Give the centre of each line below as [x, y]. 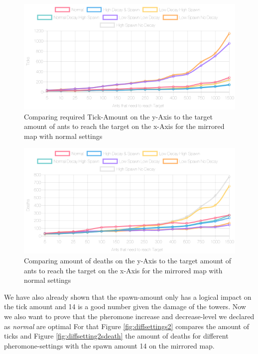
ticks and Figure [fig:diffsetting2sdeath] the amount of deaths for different [116, 336]
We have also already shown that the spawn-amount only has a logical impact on [128, 296]
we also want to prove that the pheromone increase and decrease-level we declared [129, 316]
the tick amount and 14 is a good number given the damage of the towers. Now [125, 306]
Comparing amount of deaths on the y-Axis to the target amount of [128, 260]
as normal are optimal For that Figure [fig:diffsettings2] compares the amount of [127, 326]
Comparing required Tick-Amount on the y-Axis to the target [119, 116]
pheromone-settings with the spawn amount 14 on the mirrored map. [109, 345]
